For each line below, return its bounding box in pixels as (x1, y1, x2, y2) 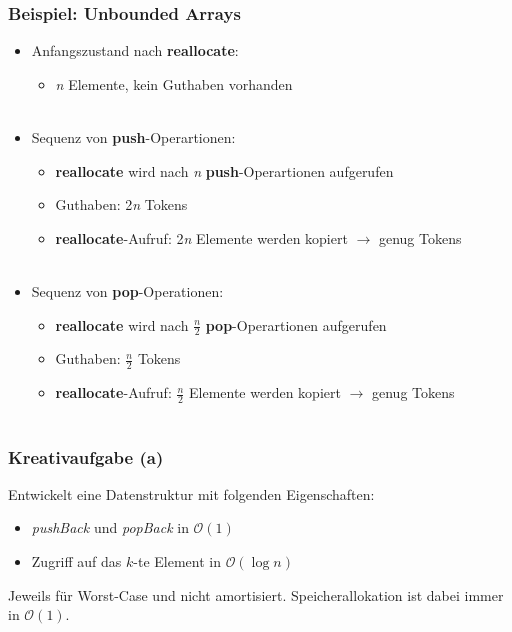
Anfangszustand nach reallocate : (31, 40, 239, 61)
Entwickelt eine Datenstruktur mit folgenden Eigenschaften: (8, 483, 375, 504)
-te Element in (133, 551, 222, 572)
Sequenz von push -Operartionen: (31, 127, 236, 147)
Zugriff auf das (31, 551, 122, 572)
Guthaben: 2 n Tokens (55, 194, 188, 215)
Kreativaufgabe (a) (8, 444, 164, 469)
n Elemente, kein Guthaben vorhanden (55, 73, 293, 94)
